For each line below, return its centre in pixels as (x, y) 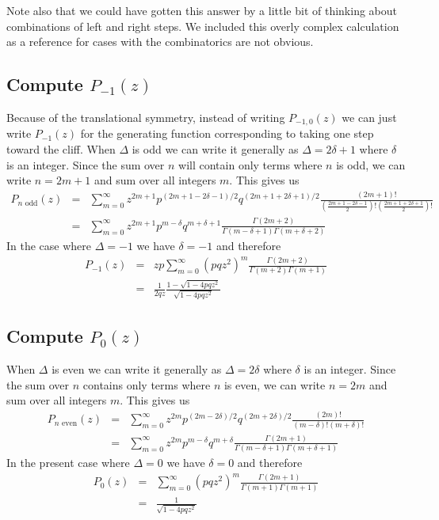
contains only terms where (147, 384)
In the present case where (68, 463)
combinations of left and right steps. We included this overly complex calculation (203, 26)
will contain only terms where (250, 164)
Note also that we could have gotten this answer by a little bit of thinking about (202, 10)
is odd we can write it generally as (215, 149)
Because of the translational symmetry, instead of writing (146, 117)
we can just (369, 117)
